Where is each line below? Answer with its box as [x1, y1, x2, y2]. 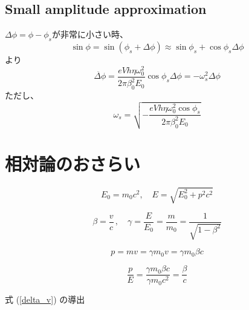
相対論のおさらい [5, 151, 141, 176]
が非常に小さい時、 [51, 28, 128, 41]
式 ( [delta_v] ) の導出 [5, 293, 85, 306]
